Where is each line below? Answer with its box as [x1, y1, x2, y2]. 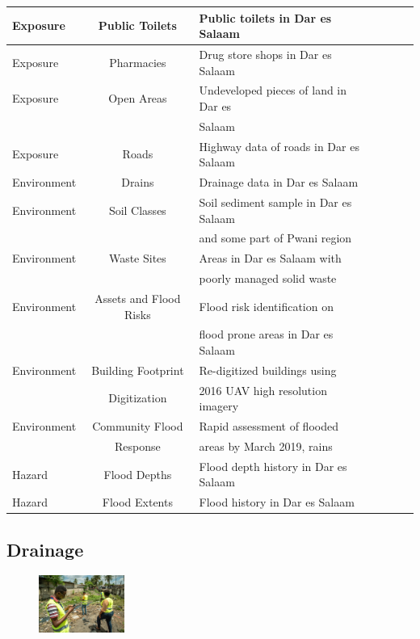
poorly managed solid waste [199, 270, 337, 287]
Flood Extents [102, 494, 173, 511]
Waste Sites [108, 250, 166, 267]
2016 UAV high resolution [199, 381, 327, 398]
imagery [199, 397, 239, 414]
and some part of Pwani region [199, 229, 352, 246]
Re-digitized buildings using [199, 361, 337, 378]
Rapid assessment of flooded [199, 418, 338, 435]
